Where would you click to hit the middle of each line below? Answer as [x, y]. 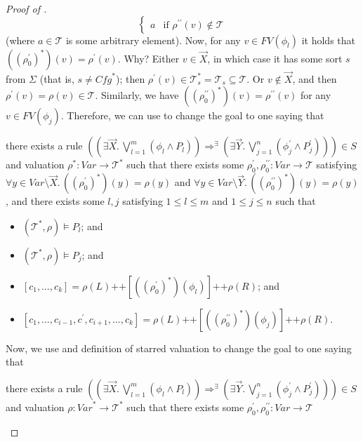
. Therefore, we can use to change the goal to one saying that [192, 115]
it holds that [329, 40]
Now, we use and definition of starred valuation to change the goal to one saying [179, 348]
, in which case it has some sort [275, 58]
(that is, [57, 78]
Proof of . [26, 8]
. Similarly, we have [137, 95]
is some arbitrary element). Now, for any [153, 40]
